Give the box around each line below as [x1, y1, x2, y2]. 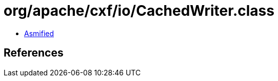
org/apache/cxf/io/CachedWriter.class [4, 2, 274, 19]
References [4, 46, 64, 60]
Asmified [24, 29, 54, 38]
